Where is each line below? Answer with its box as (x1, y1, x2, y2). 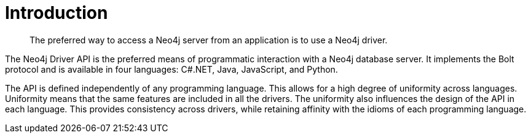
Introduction (5, 2, 108, 23)
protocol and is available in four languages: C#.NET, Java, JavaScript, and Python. (5, 64, 338, 74)
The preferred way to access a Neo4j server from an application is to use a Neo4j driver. (29, 34, 388, 45)
